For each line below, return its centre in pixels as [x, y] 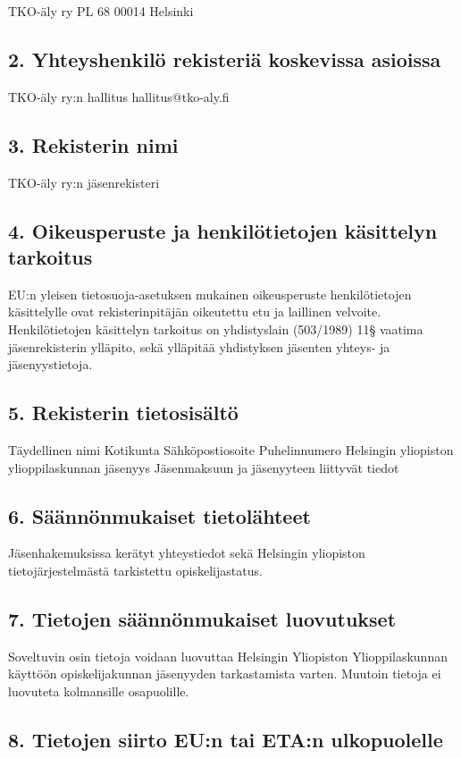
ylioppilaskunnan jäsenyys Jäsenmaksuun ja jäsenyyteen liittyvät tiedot [204, 467]
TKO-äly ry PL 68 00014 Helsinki [101, 11]
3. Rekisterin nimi [93, 144]
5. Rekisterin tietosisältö [123, 413]
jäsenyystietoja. [50, 364]
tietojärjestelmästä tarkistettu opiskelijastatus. [135, 570]
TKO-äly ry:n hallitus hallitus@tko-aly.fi [119, 96]
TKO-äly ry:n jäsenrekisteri [84, 182]
